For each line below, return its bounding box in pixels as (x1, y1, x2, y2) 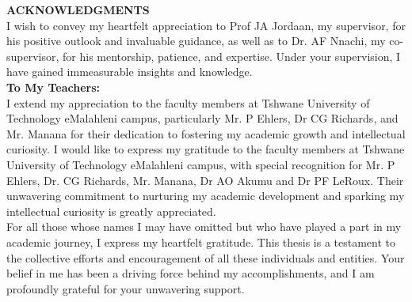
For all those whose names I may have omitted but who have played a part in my (6, 218, 402, 235)
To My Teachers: (6, 78, 100, 95)
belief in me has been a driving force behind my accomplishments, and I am (6, 265, 375, 281)
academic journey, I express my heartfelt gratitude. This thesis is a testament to (6, 233, 396, 250)
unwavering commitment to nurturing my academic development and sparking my (6, 187, 405, 204)
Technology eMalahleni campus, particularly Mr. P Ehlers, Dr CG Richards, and (6, 110, 399, 126)
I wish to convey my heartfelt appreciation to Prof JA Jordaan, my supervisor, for (6, 17, 406, 33)
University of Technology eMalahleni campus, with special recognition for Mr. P (6, 156, 395, 172)
